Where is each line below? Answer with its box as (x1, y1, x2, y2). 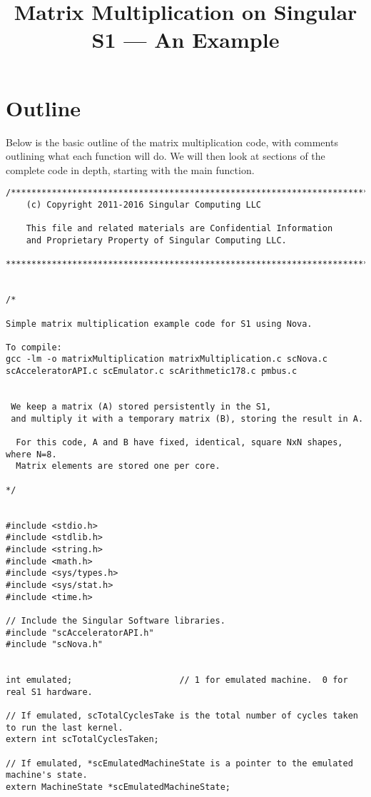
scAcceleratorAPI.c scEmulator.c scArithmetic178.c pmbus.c (6, 366, 298, 377)
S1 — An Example (91, 25, 280, 54)
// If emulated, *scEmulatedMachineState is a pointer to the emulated (6, 758, 353, 768)
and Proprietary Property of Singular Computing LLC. (26, 235, 287, 245)
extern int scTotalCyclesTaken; (6, 734, 159, 745)
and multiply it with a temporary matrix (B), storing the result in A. (11, 413, 364, 424)
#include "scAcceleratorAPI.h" (6, 627, 154, 638)
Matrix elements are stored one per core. (16, 461, 220, 472)
